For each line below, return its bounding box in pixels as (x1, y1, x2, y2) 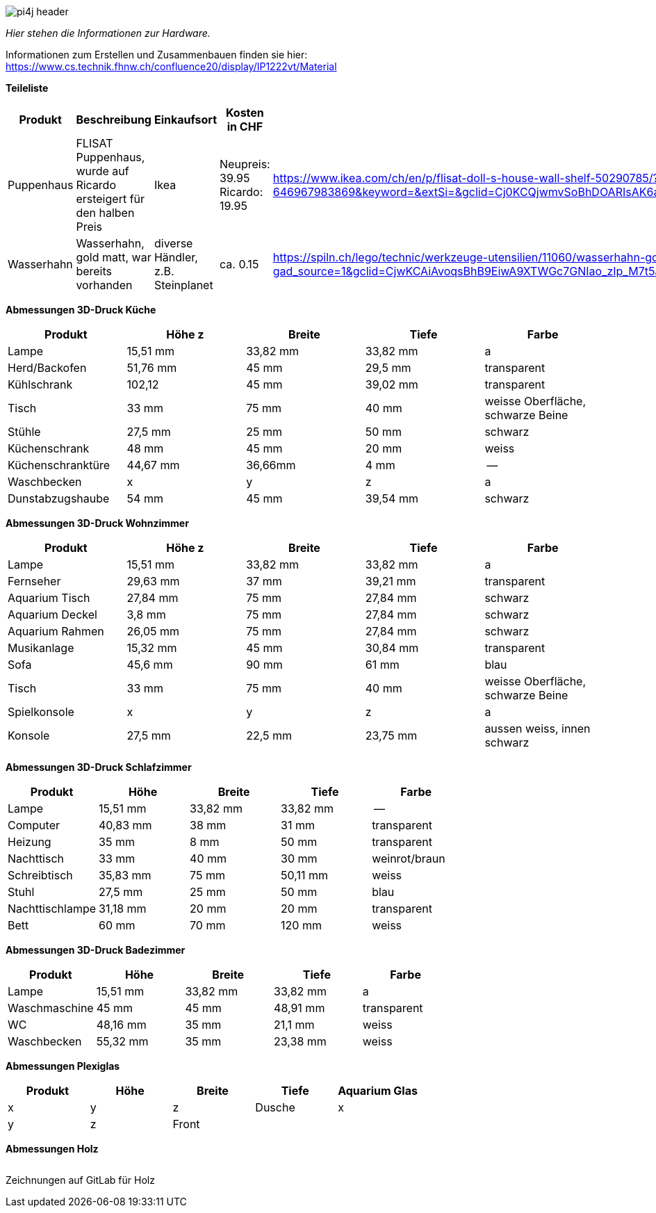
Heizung (8, 835, 51, 849)
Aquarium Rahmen (8, 624, 104, 638)
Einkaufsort (154, 113, 218, 127)
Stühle (8, 425, 41, 439)
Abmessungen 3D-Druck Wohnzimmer (6, 517, 189, 529)
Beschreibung (76, 113, 151, 127)
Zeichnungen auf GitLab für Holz (6, 1174, 155, 1186)
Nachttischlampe (8, 902, 97, 915)
